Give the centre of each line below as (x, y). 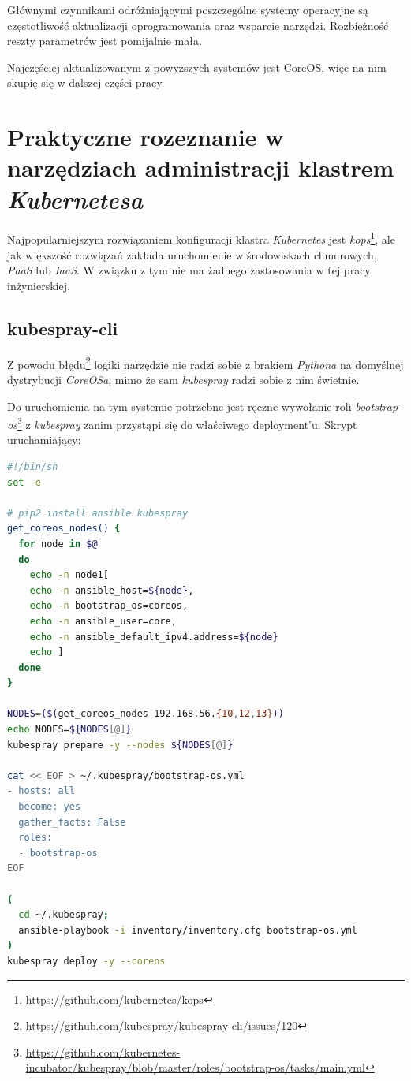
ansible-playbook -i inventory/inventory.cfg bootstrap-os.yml (188, 930)
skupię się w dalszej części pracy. (86, 82)
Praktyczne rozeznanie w (146, 137)
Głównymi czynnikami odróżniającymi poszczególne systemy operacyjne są (188, 9)
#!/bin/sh (33, 466)
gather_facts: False (72, 822)
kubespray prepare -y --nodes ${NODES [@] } (120, 745)
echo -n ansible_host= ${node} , (112, 590)
